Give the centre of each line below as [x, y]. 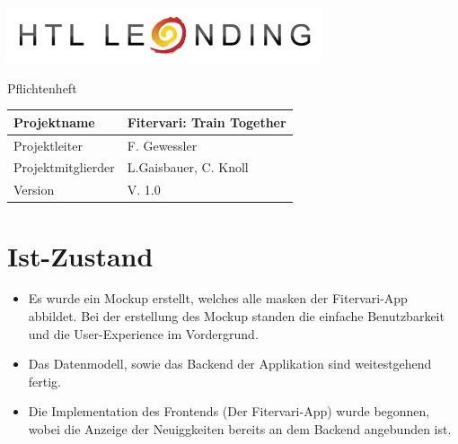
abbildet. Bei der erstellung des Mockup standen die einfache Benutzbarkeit [236, 316]
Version [34, 190]
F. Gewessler [162, 145]
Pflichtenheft [42, 87]
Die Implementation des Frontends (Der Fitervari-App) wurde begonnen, [229, 411]
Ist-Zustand [80, 255]
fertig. [45, 381]
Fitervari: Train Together [207, 122]
